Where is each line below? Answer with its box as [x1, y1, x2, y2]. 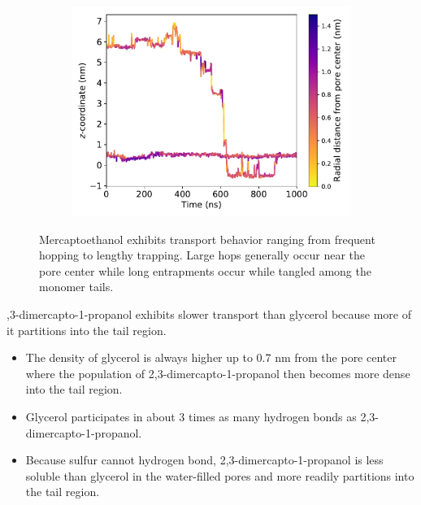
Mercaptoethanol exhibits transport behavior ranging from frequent [39, 230, 375, 247]
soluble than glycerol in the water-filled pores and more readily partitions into [25, 467, 414, 484]
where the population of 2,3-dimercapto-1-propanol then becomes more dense [25, 364, 410, 381]
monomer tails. [39, 278, 114, 295]
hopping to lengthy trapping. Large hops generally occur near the [39, 246, 366, 263]
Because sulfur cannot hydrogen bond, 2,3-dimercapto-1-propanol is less [25, 451, 384, 468]
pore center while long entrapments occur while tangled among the [39, 262, 371, 279]
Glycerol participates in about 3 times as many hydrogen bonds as [25, 407, 357, 424]
